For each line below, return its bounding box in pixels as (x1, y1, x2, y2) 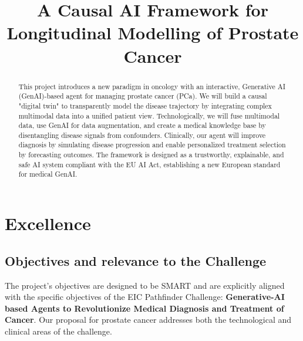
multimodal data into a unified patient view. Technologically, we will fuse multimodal (18, 110, 280, 120)
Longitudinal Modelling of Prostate (6, 21, 299, 45)
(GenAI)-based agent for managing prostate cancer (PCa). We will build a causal (18, 91, 267, 101)
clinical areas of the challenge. (5, 325, 112, 337)
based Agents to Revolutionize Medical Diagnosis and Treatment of (5, 302, 284, 314)
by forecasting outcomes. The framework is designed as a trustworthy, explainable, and (18, 150, 284, 160)
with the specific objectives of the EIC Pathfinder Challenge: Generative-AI (5, 291, 285, 303)
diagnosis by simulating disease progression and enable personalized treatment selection (18, 140, 286, 150)
